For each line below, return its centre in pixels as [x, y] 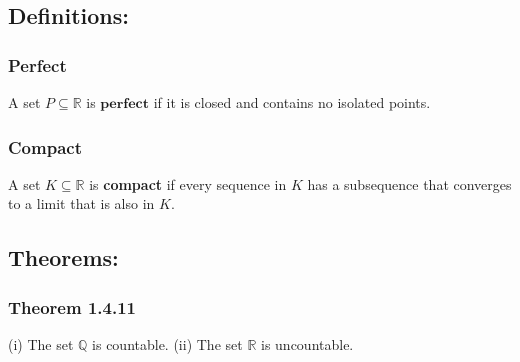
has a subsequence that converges [409, 183]
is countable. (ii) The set [167, 344]
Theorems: [63, 257]
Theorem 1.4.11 [72, 306]
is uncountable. [307, 344]
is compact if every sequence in [188, 183]
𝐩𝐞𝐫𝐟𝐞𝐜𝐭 [125, 104]
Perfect [37, 64]
